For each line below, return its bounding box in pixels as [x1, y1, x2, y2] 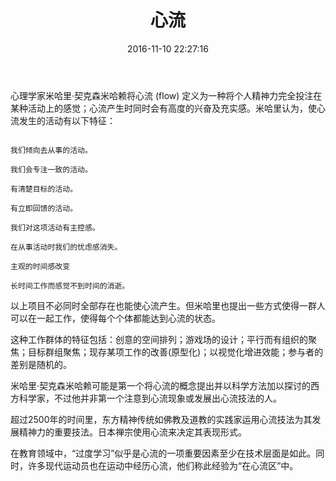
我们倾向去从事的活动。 [10, 145, 93, 155]
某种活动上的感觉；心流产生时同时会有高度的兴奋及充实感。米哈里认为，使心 [10, 102, 326, 114]
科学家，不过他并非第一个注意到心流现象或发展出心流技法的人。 [18, 392, 282, 404]
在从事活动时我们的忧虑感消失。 [10, 242, 123, 252]
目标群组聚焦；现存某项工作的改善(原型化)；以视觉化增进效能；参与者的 [27, 346, 324, 358]
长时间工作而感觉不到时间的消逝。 [10, 281, 130, 291]
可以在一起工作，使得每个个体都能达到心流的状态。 [10, 312, 221, 324]
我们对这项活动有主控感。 [10, 222, 100, 233]
